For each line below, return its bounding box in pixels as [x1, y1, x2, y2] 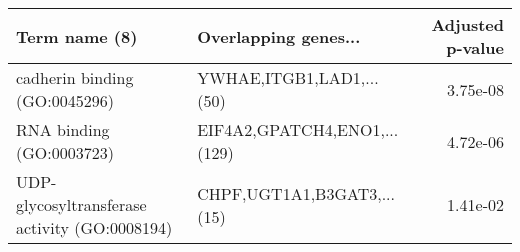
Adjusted [431, 13, 504, 36]
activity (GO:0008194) [16, 216, 173, 239]
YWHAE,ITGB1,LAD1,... [197, 66, 379, 89]
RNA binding [16, 118, 110, 141]
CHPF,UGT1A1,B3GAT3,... [197, 181, 395, 205]
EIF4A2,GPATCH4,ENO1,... [197, 118, 399, 141]
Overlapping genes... [197, 24, 361, 48]
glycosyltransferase [16, 193, 147, 216]
